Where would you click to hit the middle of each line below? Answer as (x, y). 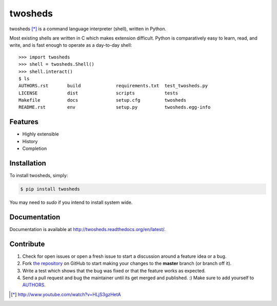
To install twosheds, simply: (39, 176)
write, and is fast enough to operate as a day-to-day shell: (71, 45)
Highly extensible (41, 134)
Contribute (27, 244)
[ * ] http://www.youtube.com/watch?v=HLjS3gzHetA (66, 294)
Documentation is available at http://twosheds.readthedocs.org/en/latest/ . (88, 229)
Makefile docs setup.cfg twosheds (103, 100)
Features (24, 122)
